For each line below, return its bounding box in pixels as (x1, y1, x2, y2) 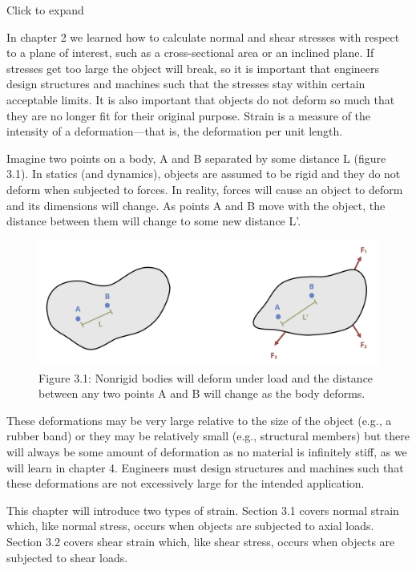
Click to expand (6, 2, 84, 18)
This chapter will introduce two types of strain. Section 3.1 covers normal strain (6, 501, 399, 518)
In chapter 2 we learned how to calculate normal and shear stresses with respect (6, 28, 400, 45)
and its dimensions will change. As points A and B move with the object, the (6, 196, 386, 213)
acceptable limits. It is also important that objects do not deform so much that (6, 91, 395, 107)
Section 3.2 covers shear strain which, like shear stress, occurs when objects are (6, 533, 395, 549)
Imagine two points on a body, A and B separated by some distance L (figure (6, 149, 386, 166)
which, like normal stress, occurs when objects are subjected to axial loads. (6, 517, 374, 534)
